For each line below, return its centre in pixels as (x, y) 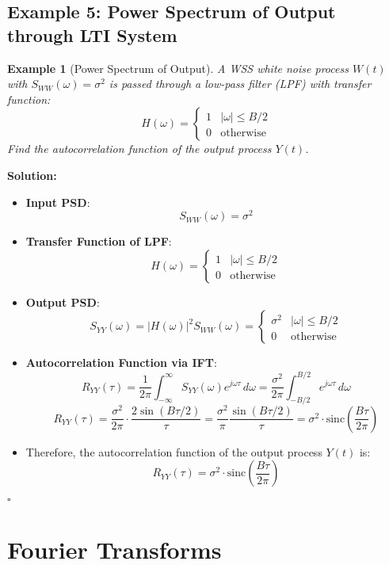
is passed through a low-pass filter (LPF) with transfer (240, 84)
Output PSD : (63, 302)
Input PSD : (58, 202)
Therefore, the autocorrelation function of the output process (174, 451)
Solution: (32, 175)
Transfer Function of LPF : (99, 241)
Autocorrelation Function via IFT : (121, 363)
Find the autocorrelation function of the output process (139, 149)
